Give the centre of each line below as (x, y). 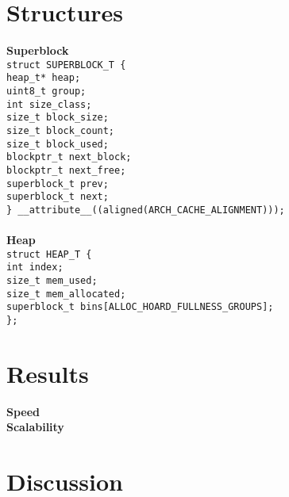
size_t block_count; (61, 131)
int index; (35, 268)
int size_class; (49, 104)
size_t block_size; (58, 118)
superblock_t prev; (58, 184)
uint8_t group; (46, 92)
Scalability (35, 427)
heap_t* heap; (44, 78)
